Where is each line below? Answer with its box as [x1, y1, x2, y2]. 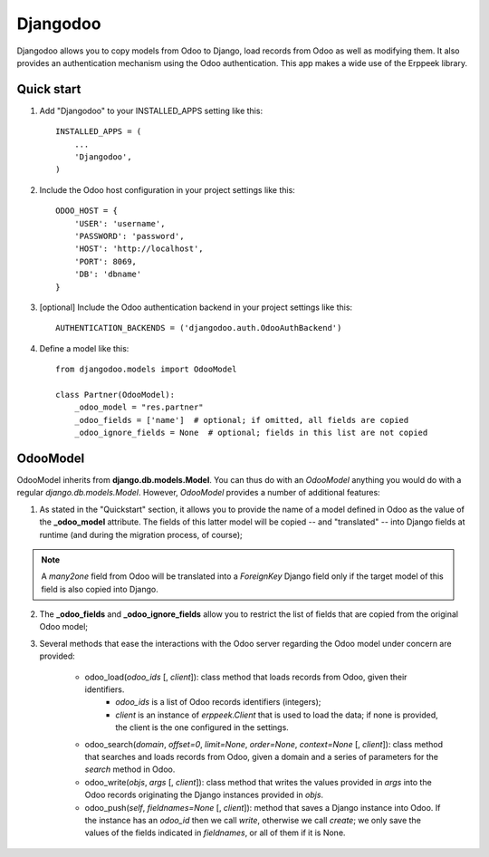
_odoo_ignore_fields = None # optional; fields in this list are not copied [73, 428, 428, 438]
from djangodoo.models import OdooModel [55, 364, 237, 375]
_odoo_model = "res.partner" [73, 402, 204, 412]
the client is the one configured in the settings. [115, 722, 289, 733]
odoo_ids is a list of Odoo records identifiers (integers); [115, 697, 321, 708]
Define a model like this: [39, 342, 129, 353]
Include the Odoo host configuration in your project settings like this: [39, 184, 296, 195]
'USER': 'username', [73, 218, 166, 228]
